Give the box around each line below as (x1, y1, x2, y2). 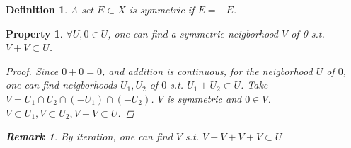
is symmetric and (166, 91, 242, 106)
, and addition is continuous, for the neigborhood (101, 63, 313, 78)
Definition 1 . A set (6, 2, 94, 16)
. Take (240, 77, 268, 92)
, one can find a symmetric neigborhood (108, 25, 278, 40)
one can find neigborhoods (6, 77, 117, 92)
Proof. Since (6, 63, 59, 78)
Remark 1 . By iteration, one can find (6, 129, 173, 144)
